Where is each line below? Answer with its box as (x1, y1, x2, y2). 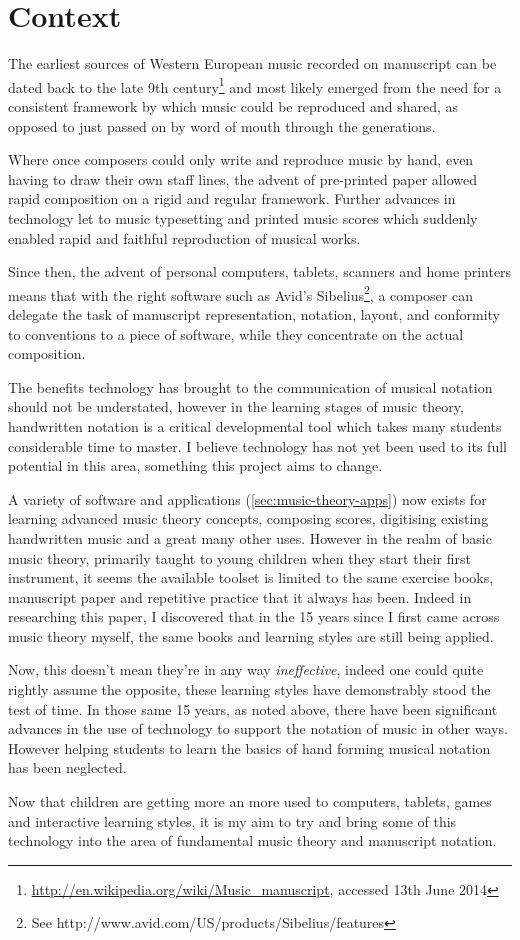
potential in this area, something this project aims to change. (8, 455, 383, 476)
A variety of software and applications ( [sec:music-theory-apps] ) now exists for (8, 488, 487, 509)
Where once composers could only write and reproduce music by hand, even (8, 149, 474, 170)
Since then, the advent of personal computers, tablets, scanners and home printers (8, 261, 512, 282)
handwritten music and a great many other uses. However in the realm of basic (8, 527, 492, 548)
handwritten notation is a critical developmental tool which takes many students (8, 415, 502, 436)
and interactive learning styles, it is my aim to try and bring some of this (8, 810, 457, 831)
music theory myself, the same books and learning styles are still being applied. (8, 625, 494, 646)
